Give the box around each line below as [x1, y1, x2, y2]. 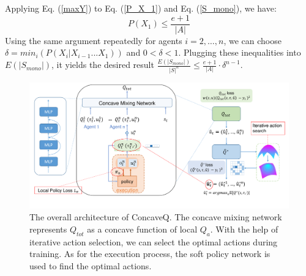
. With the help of [210, 223, 278, 235]
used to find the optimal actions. [29, 259, 152, 272]
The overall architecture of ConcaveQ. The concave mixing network [29, 211, 282, 223]
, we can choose [223, 34, 282, 47]
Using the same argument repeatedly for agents [5, 34, 182, 47]
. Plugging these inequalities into [178, 46, 301, 59]
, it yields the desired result [51, 58, 154, 71]
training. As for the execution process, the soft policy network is [29, 247, 271, 260]
